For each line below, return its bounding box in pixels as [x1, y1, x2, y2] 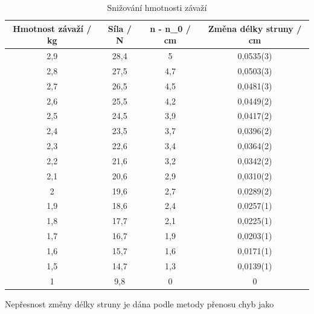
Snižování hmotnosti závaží [107, 1, 207, 13]
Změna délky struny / [208, 22, 302, 34]
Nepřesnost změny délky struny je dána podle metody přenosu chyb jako [5, 297, 274, 310]
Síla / [107, 22, 132, 34]
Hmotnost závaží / [13, 22, 92, 34]
